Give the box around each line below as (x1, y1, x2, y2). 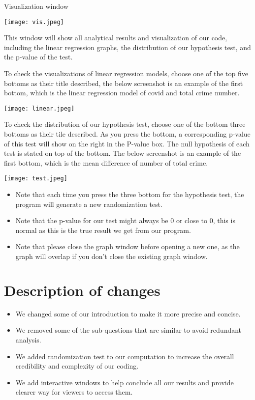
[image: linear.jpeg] (4, 105, 75, 112)
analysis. (15, 334, 41, 344)
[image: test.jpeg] (4, 175, 67, 182)
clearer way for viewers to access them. (15, 387, 133, 397)
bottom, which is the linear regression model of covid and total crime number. (4, 87, 240, 98)
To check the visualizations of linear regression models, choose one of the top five (4, 68, 248, 79)
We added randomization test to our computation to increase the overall (15, 351, 234, 361)
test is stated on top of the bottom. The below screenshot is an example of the (4, 148, 241, 158)
